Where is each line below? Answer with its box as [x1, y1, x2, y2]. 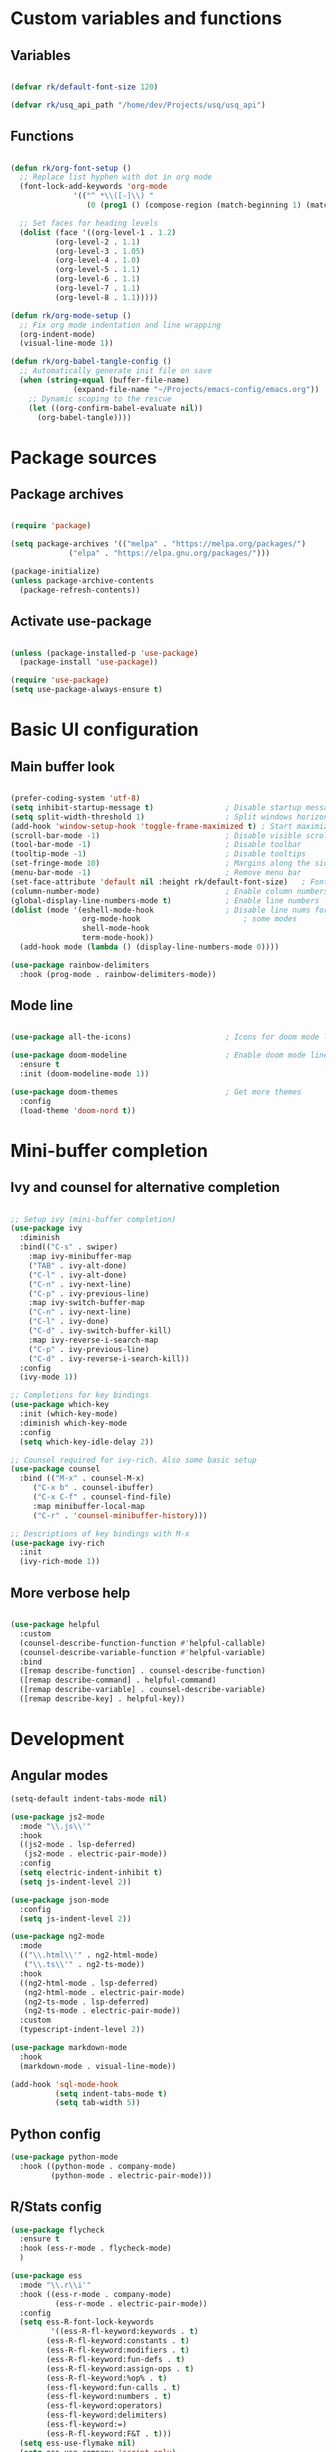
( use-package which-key [10, 1400, 110, 1410]
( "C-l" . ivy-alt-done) [28, 1270, 128, 1280]
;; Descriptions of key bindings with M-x [10, 1528, 190, 1539]
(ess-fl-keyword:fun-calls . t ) [46, 2382, 182, 2392]
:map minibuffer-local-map [32, 1501, 145, 1511]
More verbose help [10, 1584, 131, 1601]
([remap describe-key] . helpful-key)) [19, 1694, 186, 1704]
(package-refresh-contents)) [19, 585, 141, 595]
